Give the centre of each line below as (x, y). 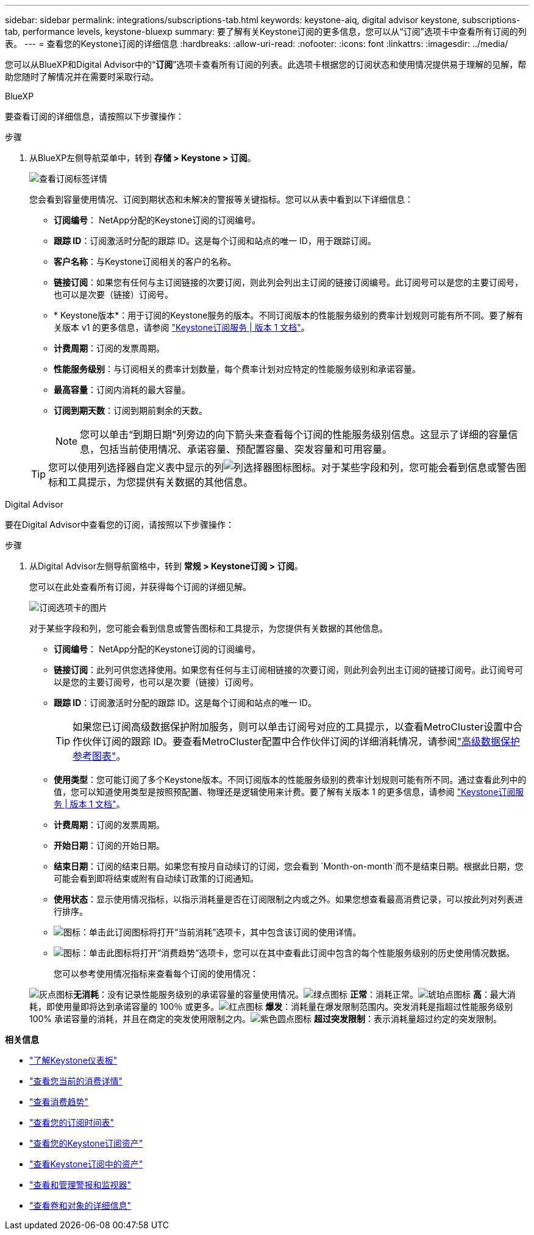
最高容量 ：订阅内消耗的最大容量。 (122, 390)
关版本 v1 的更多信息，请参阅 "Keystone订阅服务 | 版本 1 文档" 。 (182, 327)
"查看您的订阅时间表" (72, 1122)
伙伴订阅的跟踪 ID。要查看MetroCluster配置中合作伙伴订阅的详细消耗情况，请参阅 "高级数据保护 (301, 741)
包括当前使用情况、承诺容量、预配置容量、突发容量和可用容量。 (246, 449)
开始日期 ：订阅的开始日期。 (109, 845)
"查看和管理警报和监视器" (80, 1185)
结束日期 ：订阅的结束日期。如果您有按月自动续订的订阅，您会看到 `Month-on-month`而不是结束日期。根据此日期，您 (289, 866)
